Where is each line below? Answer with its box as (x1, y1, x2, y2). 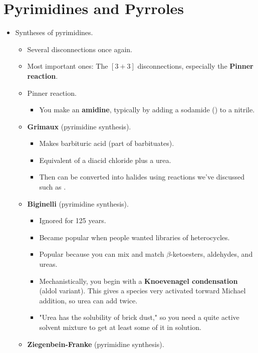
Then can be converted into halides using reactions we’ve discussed (39, 171, 245, 182)
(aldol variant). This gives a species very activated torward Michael (39, 285, 246, 296)
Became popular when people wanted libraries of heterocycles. (39, 232, 230, 242)
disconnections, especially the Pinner (137, 61, 253, 71)
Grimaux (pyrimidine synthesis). (27, 121, 131, 131)
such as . (39, 182, 66, 192)
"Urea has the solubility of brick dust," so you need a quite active (39, 312, 239, 322)
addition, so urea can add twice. (39, 295, 138, 305)
